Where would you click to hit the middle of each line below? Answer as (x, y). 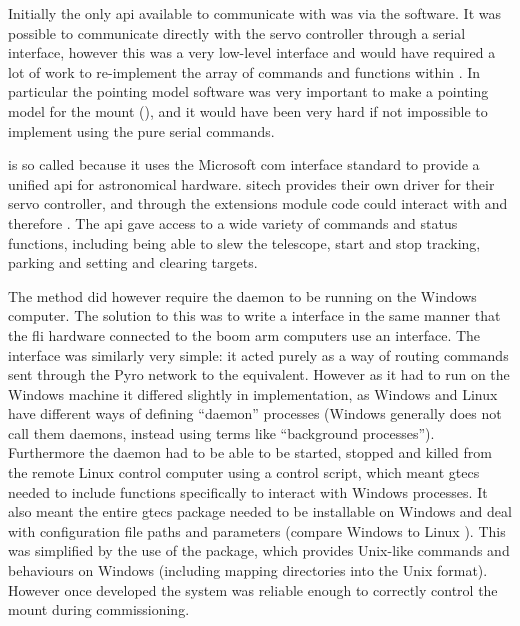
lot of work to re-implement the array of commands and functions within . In (244, 71)
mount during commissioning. (99, 609)
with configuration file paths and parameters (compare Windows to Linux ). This (257, 530)
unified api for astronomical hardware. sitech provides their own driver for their (251, 183)
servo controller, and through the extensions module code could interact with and (258, 203)
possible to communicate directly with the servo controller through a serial (237, 32)
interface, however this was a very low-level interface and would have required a (252, 52)
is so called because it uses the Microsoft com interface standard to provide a (244, 164)
